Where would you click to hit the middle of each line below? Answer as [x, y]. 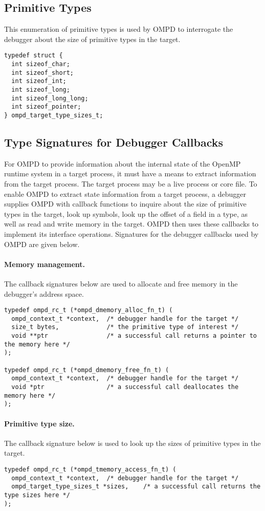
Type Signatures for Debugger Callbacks [114, 142]
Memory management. [45, 264]
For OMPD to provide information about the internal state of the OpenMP [123, 163]
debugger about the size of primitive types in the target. [92, 39]
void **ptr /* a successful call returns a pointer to [134, 336]
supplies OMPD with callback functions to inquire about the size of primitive [125, 204]
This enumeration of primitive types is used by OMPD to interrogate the [119, 29]
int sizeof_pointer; [46, 107]
